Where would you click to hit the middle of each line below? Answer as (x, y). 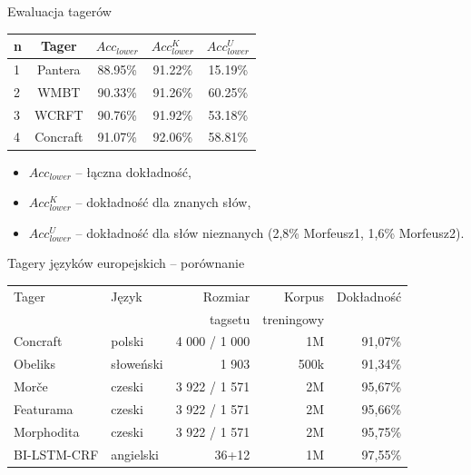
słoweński (137, 364)
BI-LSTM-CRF (56, 454)
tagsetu (230, 318)
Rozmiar (226, 296)
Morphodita (47, 431)
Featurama (44, 408)
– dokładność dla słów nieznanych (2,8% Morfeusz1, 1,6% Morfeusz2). (270, 232)
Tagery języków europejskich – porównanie (126, 263)
